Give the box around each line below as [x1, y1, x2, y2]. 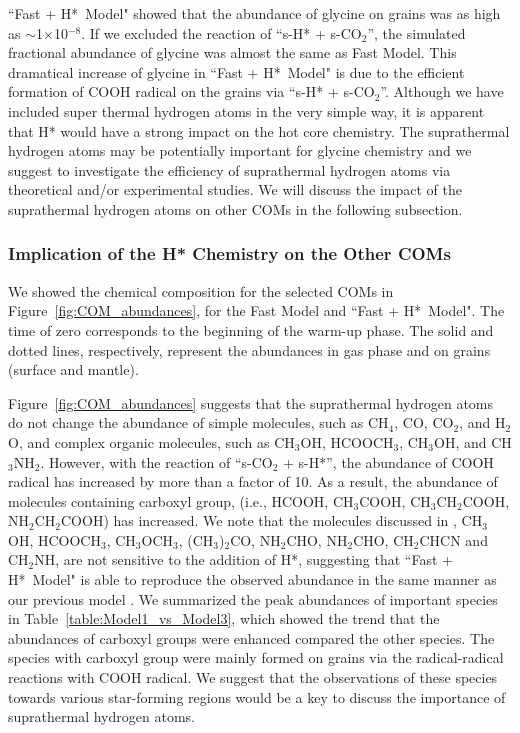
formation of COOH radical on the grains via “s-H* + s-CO [8, 81, 375, 102]
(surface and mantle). [8, 359, 139, 380]
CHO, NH [286, 529, 348, 550]
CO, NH [230, 529, 281, 550]
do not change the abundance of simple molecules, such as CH [8, 412, 389, 433]
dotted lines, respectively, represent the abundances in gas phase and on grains [8, 339, 491, 360]
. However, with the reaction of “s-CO [40, 451, 273, 472]
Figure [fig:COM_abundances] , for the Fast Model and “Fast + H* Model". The [8, 300, 505, 321]
